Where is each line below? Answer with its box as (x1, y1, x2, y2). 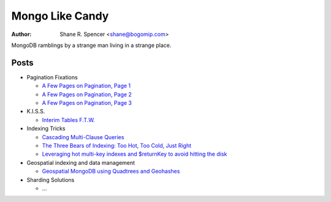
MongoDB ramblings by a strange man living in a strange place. (11, 41, 172, 49)
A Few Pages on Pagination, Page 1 (42, 82, 131, 90)
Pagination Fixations (26, 73, 78, 81)
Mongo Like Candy (11, 9, 109, 23)
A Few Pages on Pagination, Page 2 (42, 90, 132, 98)
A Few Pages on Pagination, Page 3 (42, 99, 132, 107)
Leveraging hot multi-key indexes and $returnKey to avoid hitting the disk (42, 150, 227, 158)
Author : (11, 31, 32, 38)
